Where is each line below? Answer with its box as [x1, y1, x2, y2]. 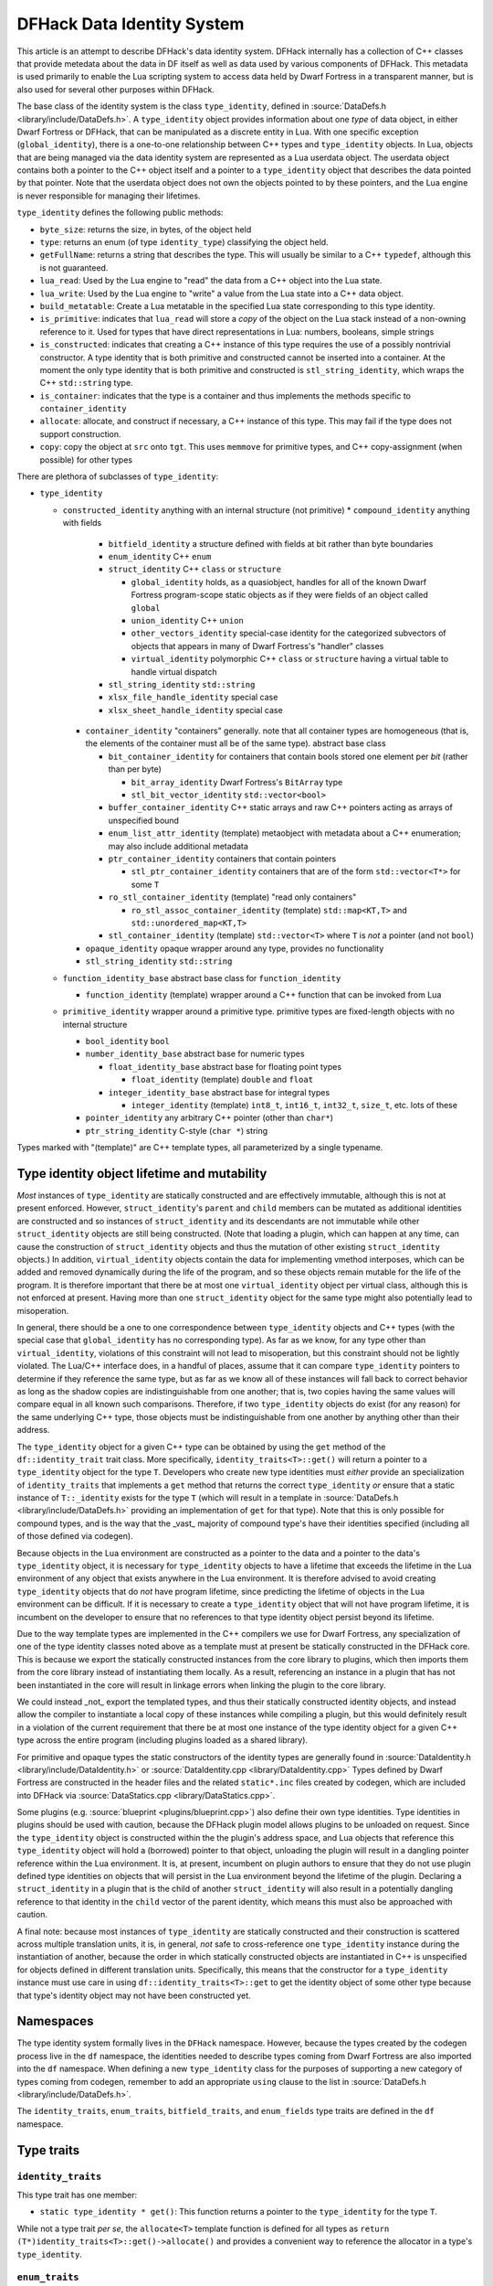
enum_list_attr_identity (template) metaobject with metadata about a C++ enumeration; [108, 828, 461, 839]
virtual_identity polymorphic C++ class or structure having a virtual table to [131, 654, 449, 665]
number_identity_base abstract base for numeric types [85, 1048, 305, 1060]
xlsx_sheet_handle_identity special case [108, 704, 283, 715]
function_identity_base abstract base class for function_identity [62, 972, 341, 983]
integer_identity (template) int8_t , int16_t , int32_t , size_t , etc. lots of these [131, 1100, 458, 1111]
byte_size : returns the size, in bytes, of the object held [39, 224, 252, 235]
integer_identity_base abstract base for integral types [108, 1086, 330, 1097]
